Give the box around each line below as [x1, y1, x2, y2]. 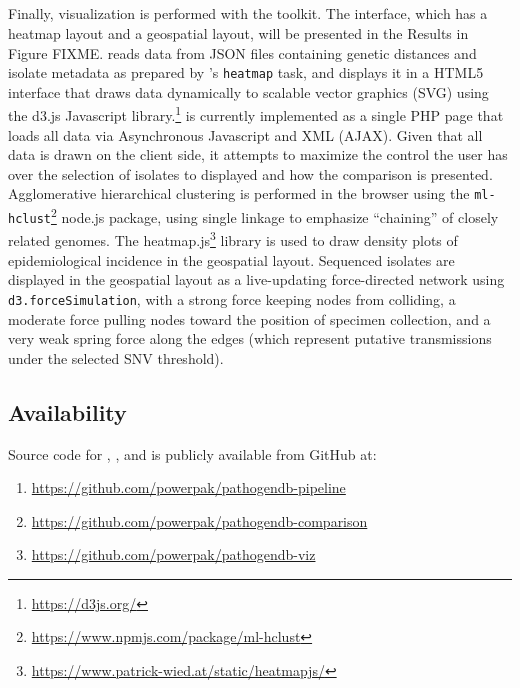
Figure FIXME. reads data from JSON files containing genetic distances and [8, 42, 477, 63]
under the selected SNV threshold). [8, 347, 224, 368]
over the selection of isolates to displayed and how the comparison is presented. [8, 163, 493, 184]
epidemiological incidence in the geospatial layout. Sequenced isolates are [8, 249, 455, 270]
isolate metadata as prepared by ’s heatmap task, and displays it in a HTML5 [8, 62, 484, 83]
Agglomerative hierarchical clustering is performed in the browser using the [8, 183, 470, 204]
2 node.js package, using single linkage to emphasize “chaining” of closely [50, 204, 499, 227]
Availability [8, 396, 127, 427]
